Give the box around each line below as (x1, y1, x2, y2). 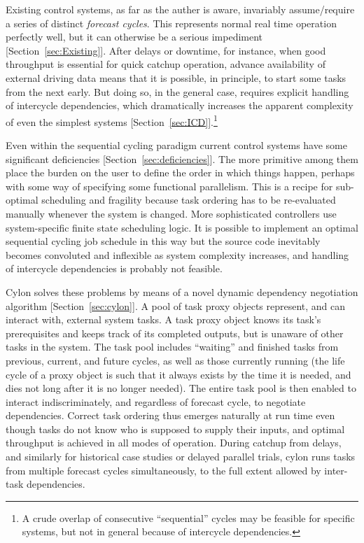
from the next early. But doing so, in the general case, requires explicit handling (6, 84, 349, 99)
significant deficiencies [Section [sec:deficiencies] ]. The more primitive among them (6, 151, 358, 166)
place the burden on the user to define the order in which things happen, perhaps (6, 165, 355, 180)
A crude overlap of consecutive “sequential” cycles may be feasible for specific (22, 510, 355, 525)
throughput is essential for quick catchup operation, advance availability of (6, 57, 325, 71)
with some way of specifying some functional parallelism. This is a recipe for (6, 178, 333, 193)
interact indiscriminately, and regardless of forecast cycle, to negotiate (6, 394, 306, 409)
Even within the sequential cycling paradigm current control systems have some (6, 138, 347, 152)
